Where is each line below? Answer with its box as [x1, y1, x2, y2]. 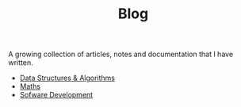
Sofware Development [19, 90, 94, 100]
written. [8, 58, 33, 67]
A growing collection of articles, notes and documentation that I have [8, 49, 234, 59]
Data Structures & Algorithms [19, 73, 115, 83]
